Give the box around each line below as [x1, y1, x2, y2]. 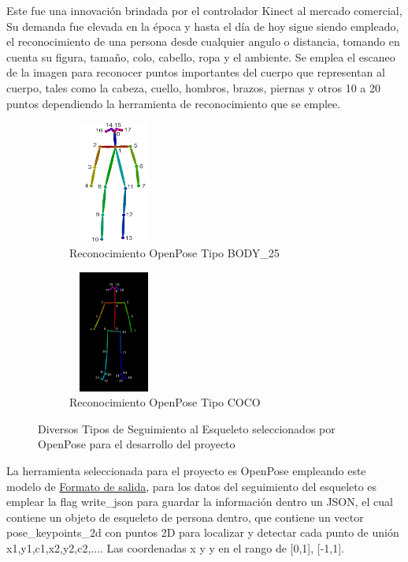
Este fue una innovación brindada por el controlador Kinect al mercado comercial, [6, 2, 402, 18]
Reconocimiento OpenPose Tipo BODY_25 [69, 244, 280, 260]
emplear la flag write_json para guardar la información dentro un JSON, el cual [6, 493, 393, 510]
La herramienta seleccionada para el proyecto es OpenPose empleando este [6, 463, 366, 479]
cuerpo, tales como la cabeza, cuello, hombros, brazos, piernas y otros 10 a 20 [6, 79, 380, 96]
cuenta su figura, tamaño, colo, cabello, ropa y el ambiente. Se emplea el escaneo [6, 48, 395, 65]
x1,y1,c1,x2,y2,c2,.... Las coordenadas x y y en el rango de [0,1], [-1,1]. [6, 540, 345, 556]
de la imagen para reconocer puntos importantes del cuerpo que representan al [6, 64, 385, 81]
